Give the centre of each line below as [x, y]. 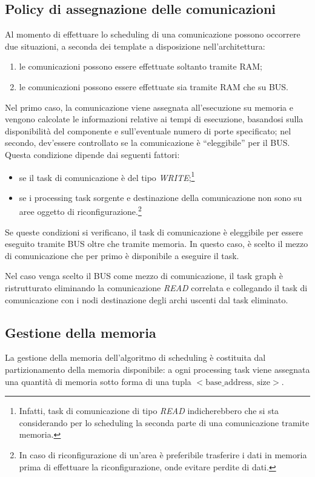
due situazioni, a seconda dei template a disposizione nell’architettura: [135, 46]
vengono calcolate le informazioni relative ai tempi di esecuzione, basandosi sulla [154, 119]
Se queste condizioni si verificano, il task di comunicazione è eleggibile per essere [154, 232]
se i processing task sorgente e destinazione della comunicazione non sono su [161, 197]
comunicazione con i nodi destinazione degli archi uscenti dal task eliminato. [147, 299]
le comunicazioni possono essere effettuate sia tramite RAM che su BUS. [154, 86]
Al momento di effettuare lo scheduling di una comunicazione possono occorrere [153, 34]
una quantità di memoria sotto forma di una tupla [98, 381]
